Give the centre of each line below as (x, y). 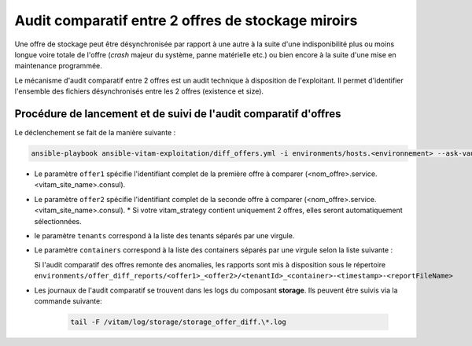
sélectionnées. (58, 221)
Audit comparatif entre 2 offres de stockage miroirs (186, 20)
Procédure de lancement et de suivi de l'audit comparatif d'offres (178, 114)
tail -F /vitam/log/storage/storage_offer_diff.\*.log (178, 322)
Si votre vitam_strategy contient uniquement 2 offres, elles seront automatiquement (267, 210)
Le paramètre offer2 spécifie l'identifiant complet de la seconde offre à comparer (168, 199)
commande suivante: (68, 301)
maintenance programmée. (58, 66)
